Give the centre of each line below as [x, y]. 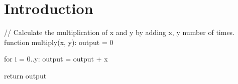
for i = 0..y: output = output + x [56, 59]
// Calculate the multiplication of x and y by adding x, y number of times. [120, 32]
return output [25, 75]
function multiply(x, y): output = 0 [59, 42]
